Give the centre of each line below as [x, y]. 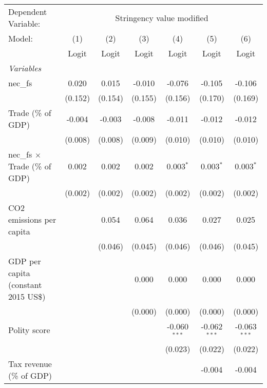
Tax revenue [30, 363]
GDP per [25, 261]
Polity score [29, 330]
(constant [25, 285]
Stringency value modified [162, 17]
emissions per [32, 219]
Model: [21, 38]
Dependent [28, 12]
